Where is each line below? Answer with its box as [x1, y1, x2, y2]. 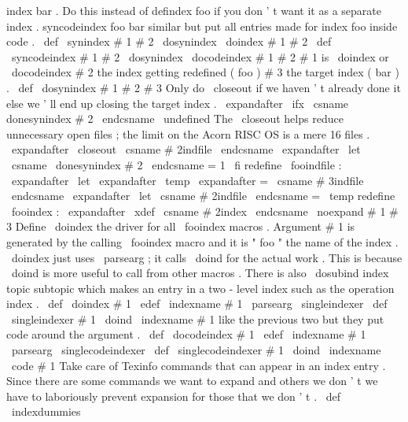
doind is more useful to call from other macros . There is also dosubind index [11, 265, 389, 281]
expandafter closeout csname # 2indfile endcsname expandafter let [11, 141, 361, 157]
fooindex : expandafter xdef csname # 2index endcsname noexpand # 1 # [11, 202, 399, 219]
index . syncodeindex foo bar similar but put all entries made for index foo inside [6, 17, 398, 34]
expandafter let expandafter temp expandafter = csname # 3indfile [11, 172, 364, 188]
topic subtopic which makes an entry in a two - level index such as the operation [6, 279, 395, 296]
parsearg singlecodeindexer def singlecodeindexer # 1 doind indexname [11, 342, 381, 358]
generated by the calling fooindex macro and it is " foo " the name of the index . [6, 233, 399, 250]
